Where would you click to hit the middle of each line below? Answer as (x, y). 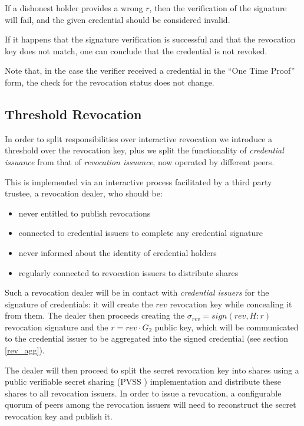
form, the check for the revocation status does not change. (110, 82)
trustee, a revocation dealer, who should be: (84, 193)
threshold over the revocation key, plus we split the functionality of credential (144, 150)
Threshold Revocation (73, 114)
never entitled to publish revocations (85, 213)
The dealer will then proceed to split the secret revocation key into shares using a (152, 370)
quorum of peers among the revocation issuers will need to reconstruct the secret (151, 404)
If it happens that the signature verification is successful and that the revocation (150, 39)
